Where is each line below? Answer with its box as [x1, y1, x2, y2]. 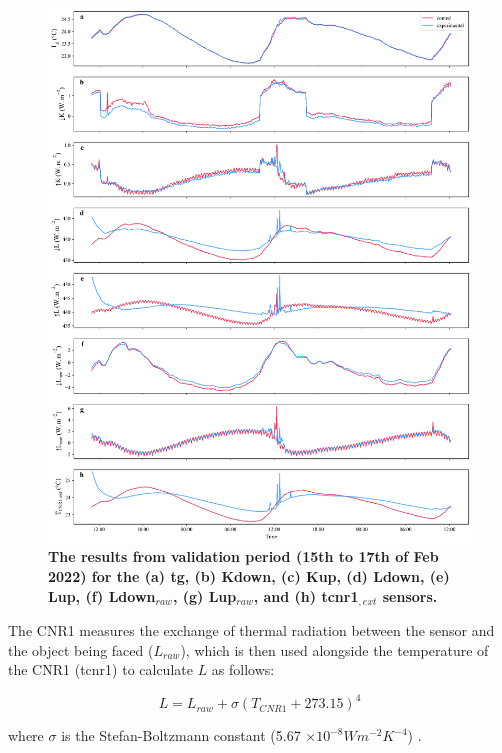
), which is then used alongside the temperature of [180, 639, 489, 660]
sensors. [382, 585, 438, 606]
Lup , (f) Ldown [48, 585, 156, 606]
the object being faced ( [8, 639, 154, 660]
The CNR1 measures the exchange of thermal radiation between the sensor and [8, 620, 495, 641]
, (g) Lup [172, 585, 237, 606]
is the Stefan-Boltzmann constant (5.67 [61, 725, 301, 746]
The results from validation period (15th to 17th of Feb [48, 546, 439, 567]
